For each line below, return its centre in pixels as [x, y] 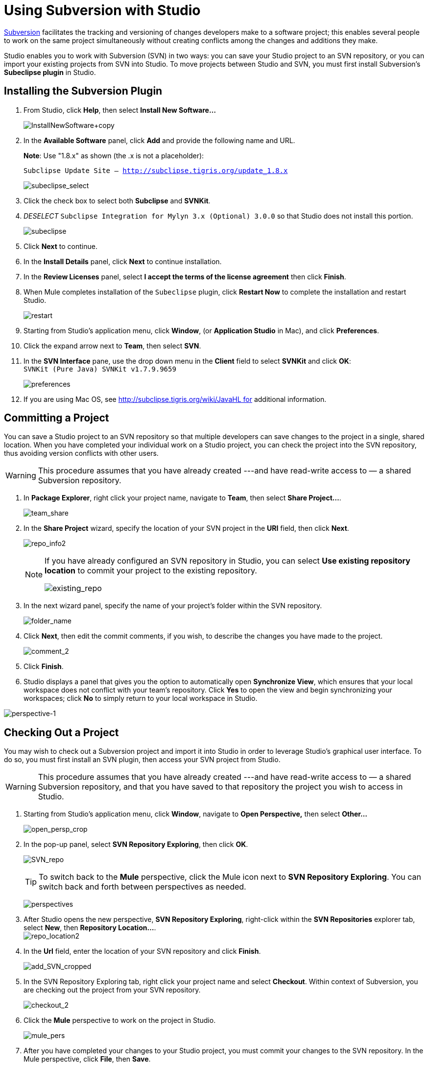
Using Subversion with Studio [102, 10]
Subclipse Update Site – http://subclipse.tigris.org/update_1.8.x [156, 170]
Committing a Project [57, 418]
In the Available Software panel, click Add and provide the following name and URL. [159, 140]
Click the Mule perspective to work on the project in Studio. [120, 1020]
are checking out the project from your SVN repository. [112, 990]
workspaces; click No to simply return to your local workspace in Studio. [141, 698]
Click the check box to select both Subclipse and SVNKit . [117, 200]
